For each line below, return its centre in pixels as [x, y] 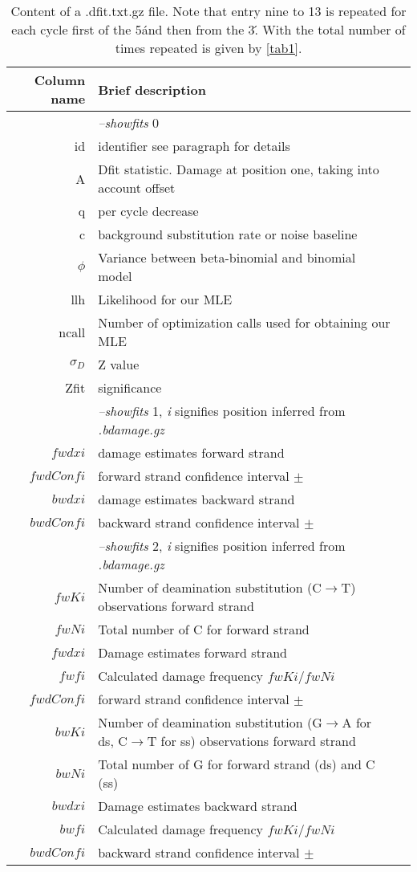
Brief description [152, 89]
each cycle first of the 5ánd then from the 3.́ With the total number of [208, 29]
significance [130, 387]
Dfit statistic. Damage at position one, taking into [239, 169]
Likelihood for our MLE [165, 299]
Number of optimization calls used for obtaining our [244, 322]
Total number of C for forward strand [204, 629]
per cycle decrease [148, 211]
